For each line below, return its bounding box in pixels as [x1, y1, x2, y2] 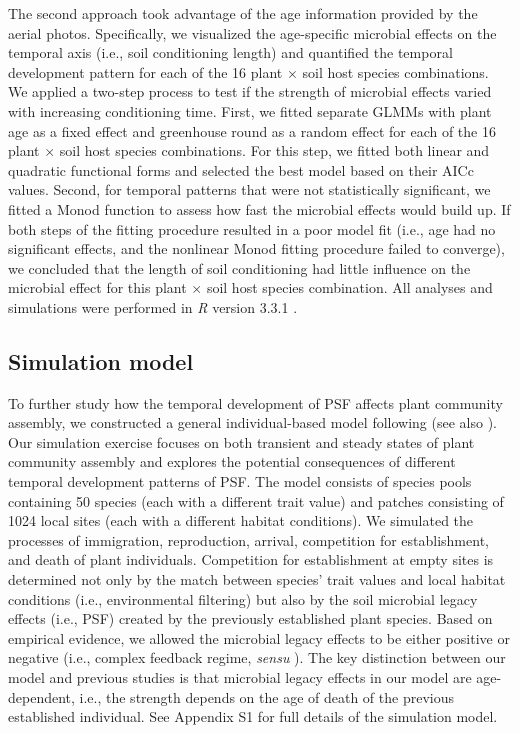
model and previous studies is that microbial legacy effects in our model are [8, 667, 472, 688]
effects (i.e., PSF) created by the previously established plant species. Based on [8, 608, 493, 629]
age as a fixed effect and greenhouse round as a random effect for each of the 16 [8, 120, 496, 141]
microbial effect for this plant [8, 277, 187, 298]
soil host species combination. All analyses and [206, 277, 493, 298]
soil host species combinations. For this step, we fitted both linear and [59, 140, 490, 161]
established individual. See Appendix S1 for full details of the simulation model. [8, 706, 498, 727]
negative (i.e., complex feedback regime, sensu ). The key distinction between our [8, 647, 506, 668]
